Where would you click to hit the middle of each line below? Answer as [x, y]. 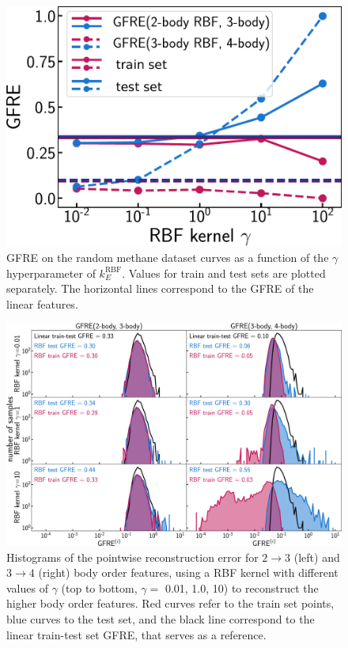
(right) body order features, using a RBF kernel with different [188, 572]
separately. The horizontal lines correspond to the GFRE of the [160, 288]
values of [27, 587]
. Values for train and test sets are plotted [224, 273]
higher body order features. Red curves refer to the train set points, [170, 603]
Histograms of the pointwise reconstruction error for [132, 557]
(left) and [317, 557]
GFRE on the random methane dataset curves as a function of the [168, 258]
